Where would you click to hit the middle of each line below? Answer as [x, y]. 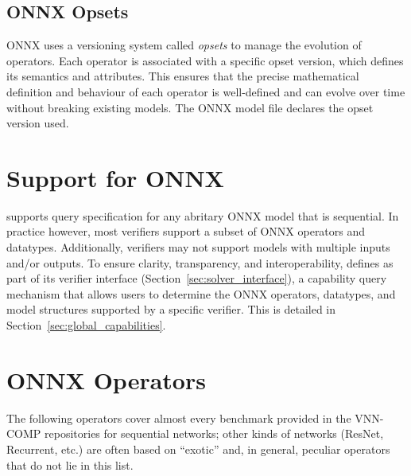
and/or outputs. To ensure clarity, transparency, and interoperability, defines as [200, 262]
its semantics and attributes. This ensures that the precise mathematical [183, 76]
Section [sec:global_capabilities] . [86, 325]
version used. [38, 123]
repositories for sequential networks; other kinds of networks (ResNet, [214, 433]
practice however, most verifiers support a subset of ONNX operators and [186, 231]
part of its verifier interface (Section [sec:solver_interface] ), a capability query [197, 278]
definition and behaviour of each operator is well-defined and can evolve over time [206, 91]
